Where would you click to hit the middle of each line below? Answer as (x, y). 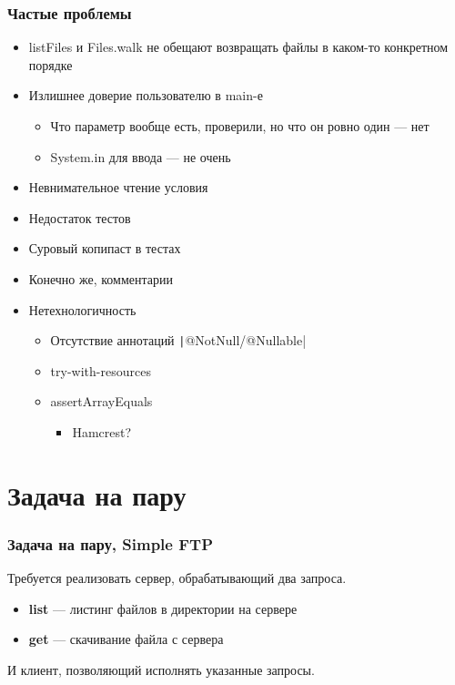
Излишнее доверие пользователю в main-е (146, 95)
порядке (51, 64)
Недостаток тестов (80, 217)
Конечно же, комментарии (101, 278)
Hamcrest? (102, 432)
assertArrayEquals (101, 401)
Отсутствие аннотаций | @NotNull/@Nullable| (178, 340)
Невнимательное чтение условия (118, 187)
